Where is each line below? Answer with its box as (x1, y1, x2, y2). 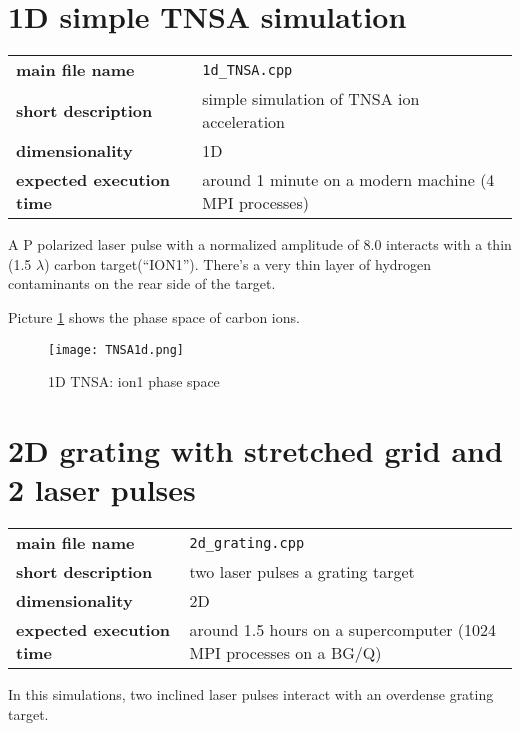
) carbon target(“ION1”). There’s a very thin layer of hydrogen (44, 253, 432, 274)
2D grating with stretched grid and (8, 429, 503, 470)
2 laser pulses (8, 469, 196, 510)
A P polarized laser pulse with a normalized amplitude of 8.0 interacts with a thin (8, 234, 512, 255)
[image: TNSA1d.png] (48, 342, 185, 357)
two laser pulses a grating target (189, 560, 415, 584)
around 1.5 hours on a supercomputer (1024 (189, 618, 497, 642)
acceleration (202, 110, 285, 134)
